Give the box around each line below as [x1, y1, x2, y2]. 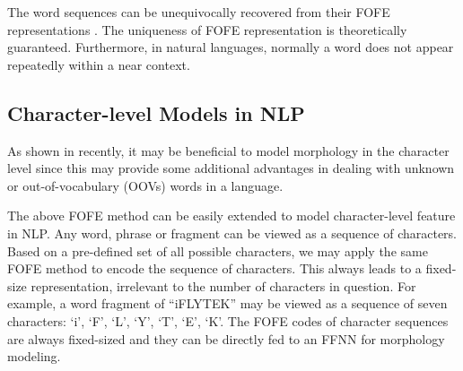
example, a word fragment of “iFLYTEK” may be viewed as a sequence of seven [7, 294, 448, 313]
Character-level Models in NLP [7, 99, 305, 126]
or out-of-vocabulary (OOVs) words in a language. [7, 176, 284, 194]
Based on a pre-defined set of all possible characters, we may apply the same [7, 241, 428, 260]
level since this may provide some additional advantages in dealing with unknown [7, 159, 455, 177]
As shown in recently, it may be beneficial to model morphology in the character [7, 141, 450, 160]
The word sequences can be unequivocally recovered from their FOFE [7, 3, 390, 21]
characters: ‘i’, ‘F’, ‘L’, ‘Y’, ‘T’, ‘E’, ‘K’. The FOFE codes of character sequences [7, 311, 449, 330]
